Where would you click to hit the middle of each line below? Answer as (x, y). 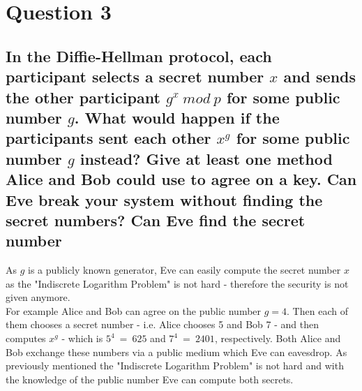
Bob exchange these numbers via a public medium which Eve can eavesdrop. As (176, 352)
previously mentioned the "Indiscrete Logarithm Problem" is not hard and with (175, 366)
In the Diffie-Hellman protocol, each (139, 56)
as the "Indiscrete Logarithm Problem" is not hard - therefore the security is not (177, 283)
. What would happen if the (177, 117)
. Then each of (317, 310)
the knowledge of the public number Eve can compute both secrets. (150, 379)
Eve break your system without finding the (164, 199)
